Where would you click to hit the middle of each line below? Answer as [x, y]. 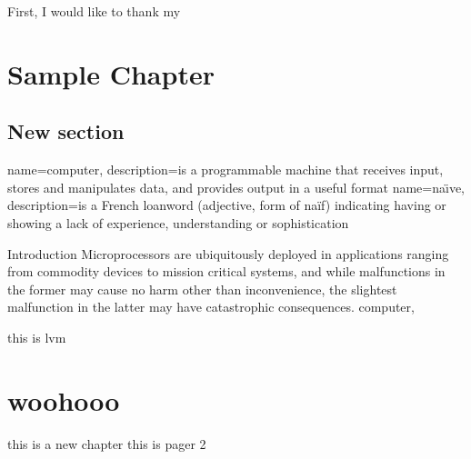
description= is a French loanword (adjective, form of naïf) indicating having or [227, 205]
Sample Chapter [111, 73]
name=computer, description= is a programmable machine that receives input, [225, 170]
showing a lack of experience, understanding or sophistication [178, 222]
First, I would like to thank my [94, 11]
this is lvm [37, 337]
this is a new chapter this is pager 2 [107, 443]
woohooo [64, 399]
